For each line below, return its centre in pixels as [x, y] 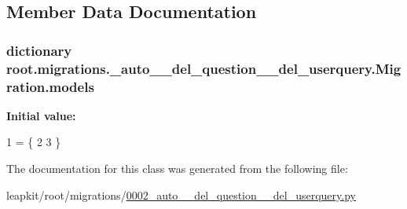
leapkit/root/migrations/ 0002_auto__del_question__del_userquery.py [181, 194]
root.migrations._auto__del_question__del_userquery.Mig [204, 68]
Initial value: [41, 115]
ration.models [50, 86]
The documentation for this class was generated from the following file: [177, 169]
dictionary [39, 50]
